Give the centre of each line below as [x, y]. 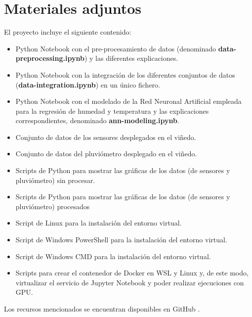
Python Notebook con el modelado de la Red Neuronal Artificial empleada [128, 101]
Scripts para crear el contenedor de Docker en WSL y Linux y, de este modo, [132, 273]
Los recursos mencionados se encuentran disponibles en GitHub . [102, 309]
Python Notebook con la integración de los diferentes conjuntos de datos [125, 74]
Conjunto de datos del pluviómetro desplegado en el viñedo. [106, 154]
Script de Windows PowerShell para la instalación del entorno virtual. [121, 240]
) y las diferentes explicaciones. [131, 58]
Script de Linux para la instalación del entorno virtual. [99, 223]
